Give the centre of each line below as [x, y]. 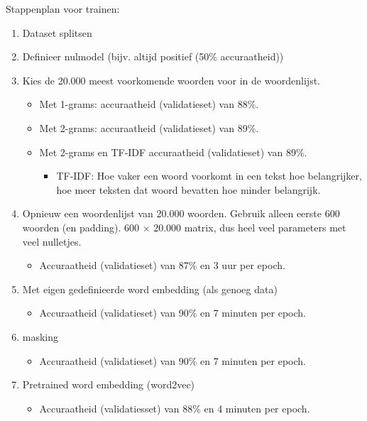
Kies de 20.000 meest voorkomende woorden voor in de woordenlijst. [171, 80]
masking [40, 336]
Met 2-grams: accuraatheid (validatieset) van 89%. [149, 127]
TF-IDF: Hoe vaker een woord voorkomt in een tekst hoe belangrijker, [209, 176]
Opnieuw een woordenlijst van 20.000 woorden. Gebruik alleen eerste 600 [181, 213]
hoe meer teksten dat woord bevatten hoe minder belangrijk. [188, 189]
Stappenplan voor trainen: [63, 9]
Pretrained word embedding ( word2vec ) [109, 384]
